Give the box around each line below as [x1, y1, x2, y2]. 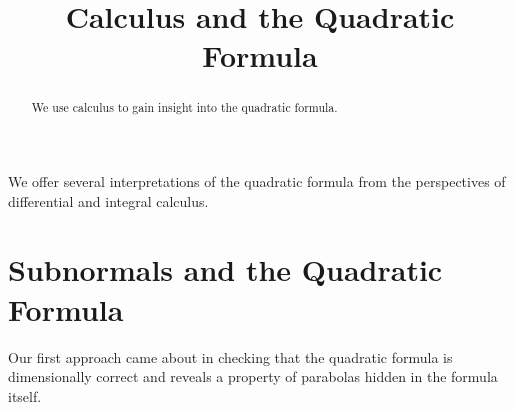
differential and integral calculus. [8, 190, 209, 211]
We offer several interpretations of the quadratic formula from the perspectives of [8, 171, 506, 192]
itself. [8, 385, 42, 406]
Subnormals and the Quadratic [8, 249, 443, 290]
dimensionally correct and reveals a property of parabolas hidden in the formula [8, 366, 498, 387]
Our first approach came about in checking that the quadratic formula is [8, 346, 453, 367]
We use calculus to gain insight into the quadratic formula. [31, 99, 338, 116]
